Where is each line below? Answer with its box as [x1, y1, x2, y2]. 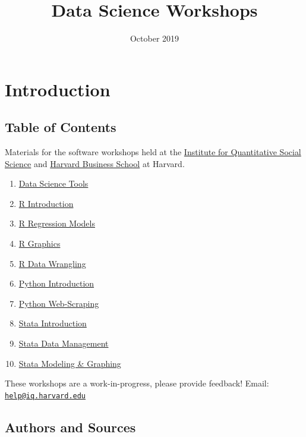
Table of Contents [5, 118, 116, 136]
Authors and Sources [5, 417, 136, 436]
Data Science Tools [18, 177, 89, 190]
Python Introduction [18, 277, 94, 290]
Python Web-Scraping [18, 297, 99, 309]
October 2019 [130, 32, 179, 45]
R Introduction [18, 197, 74, 209]
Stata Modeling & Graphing [18, 357, 121, 369]
